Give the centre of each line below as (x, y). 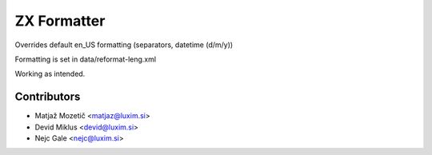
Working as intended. (50, 74)
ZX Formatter (60, 21)
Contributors (48, 97)
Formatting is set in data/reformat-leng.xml (85, 59)
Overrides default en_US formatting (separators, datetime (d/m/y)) (124, 45)
